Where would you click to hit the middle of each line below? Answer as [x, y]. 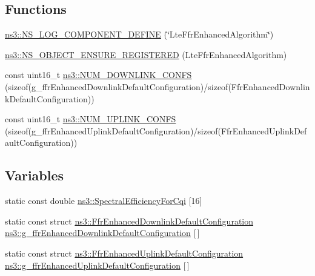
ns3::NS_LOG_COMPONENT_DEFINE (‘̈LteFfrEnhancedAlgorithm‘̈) [139, 34]
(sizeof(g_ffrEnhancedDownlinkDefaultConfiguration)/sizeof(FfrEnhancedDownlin [157, 86]
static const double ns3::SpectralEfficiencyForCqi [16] [104, 201]
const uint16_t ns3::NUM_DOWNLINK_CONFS [98, 75]
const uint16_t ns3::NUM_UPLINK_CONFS [91, 119]
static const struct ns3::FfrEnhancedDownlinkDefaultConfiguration [129, 221]
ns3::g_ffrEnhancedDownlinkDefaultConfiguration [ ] [102, 233]
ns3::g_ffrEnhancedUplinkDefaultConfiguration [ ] [97, 265]
